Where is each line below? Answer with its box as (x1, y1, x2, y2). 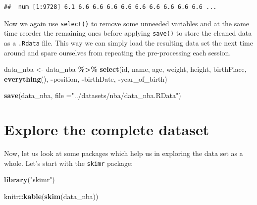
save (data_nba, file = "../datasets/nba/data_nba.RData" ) (4, 90, 181, 101)
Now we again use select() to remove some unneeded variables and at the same (4, 18, 250, 28)
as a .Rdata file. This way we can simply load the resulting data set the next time (4, 37, 253, 48)
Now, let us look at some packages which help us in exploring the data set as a (4, 148, 243, 158)
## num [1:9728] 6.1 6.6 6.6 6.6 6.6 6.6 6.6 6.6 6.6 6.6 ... (4, 3, 217, 10)
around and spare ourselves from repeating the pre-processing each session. (4, 47, 231, 57)
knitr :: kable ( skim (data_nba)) (4, 191, 99, 201)
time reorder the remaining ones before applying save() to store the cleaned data (4, 28, 252, 38)
